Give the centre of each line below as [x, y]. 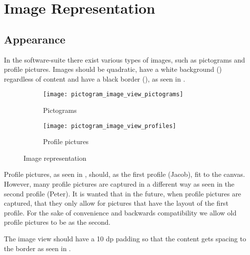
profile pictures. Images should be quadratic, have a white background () [113, 69]
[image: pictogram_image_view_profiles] [110, 126]
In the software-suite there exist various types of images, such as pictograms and [125, 59]
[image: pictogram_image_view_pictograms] [113, 95]
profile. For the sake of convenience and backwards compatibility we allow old [120, 212]
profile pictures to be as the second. [57, 222]
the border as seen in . [37, 248]
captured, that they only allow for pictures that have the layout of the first [116, 203]
